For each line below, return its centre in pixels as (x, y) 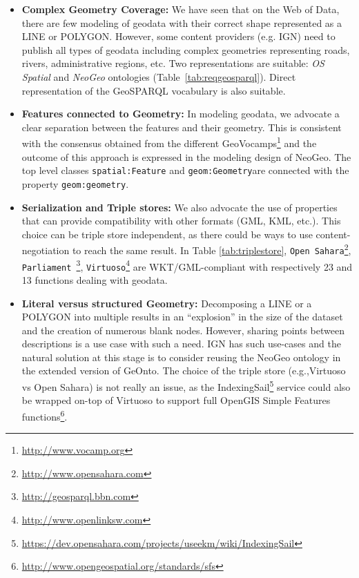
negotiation (46, 250)
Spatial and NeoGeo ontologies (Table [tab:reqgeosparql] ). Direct (159, 76)
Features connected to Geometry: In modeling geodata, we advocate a (181, 114)
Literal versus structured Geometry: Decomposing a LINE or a (167, 303)
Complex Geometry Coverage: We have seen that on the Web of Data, (181, 9)
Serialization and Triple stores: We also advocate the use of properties (179, 207)
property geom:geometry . (75, 183)
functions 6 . (45, 415)
